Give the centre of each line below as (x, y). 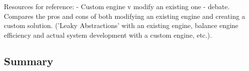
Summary (29, 61)
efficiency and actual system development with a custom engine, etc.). (108, 35)
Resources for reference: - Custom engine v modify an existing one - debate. (117, 6)
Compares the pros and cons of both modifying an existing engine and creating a (124, 16)
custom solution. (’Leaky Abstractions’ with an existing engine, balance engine (121, 25)
